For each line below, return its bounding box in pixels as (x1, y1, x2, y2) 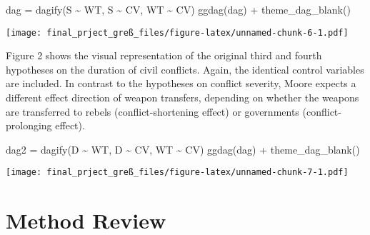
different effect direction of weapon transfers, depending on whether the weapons (6, 90, 359, 105)
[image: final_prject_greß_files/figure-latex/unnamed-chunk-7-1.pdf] (6, 167, 349, 178)
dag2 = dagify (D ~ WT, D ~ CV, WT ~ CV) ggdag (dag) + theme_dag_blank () (6, 141, 360, 156)
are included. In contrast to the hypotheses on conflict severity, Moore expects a (6, 76, 356, 91)
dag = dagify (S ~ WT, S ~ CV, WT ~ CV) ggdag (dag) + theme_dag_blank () (6, 2, 351, 16)
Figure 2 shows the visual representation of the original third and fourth (6, 48, 322, 63)
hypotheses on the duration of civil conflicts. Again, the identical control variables (6, 61, 364, 76)
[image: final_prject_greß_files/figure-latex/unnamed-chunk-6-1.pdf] (6, 27, 349, 38)
